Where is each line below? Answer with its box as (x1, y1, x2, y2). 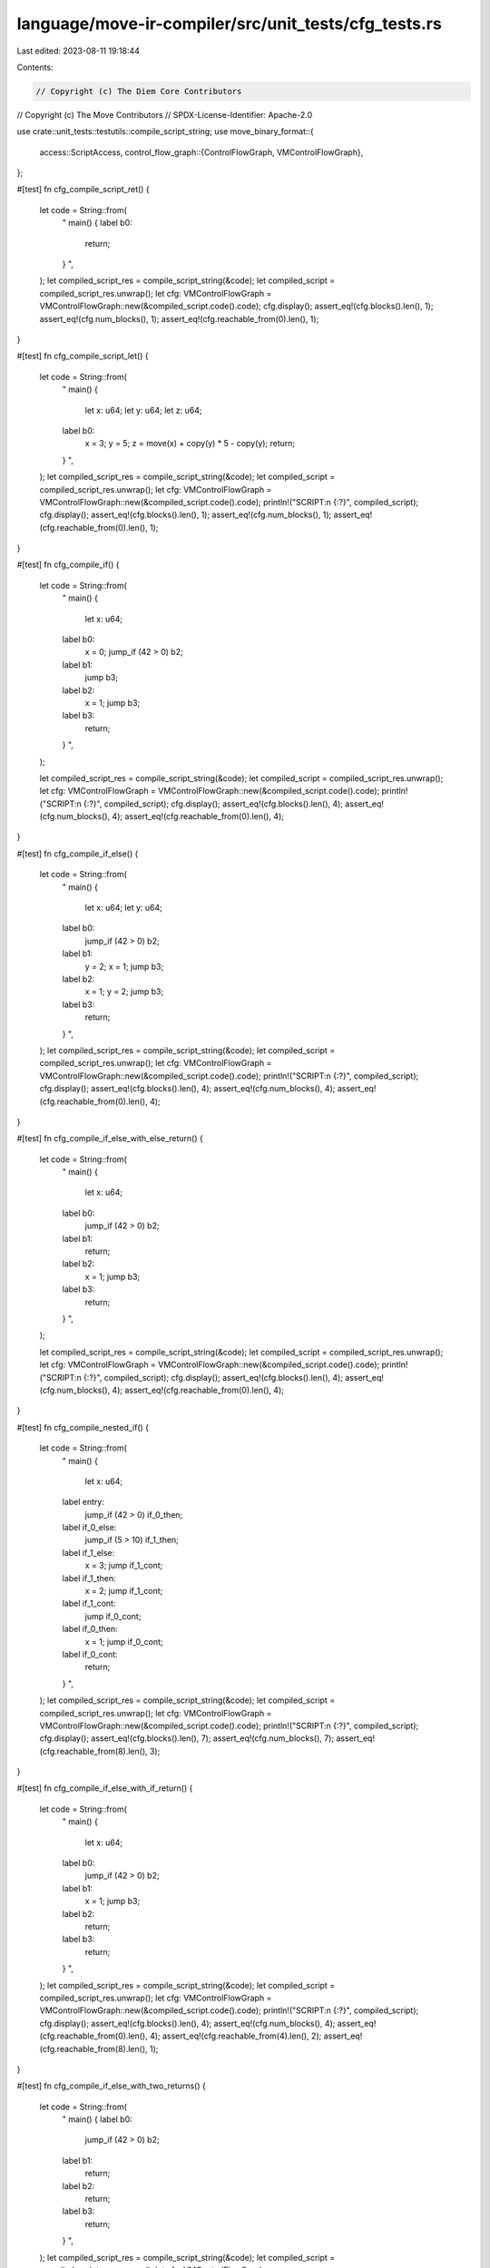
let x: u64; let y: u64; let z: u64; (84, 405, 202, 415)
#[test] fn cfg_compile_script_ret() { (16, 184, 150, 195)
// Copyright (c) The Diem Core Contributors (35, 86, 242, 96)
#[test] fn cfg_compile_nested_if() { (16, 1422, 150, 1432)
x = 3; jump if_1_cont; (84, 1560, 163, 1571)
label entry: (62, 1497, 104, 1508)
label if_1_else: (62, 1547, 115, 1558)
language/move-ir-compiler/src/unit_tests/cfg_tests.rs (16, 14, 442, 34)
